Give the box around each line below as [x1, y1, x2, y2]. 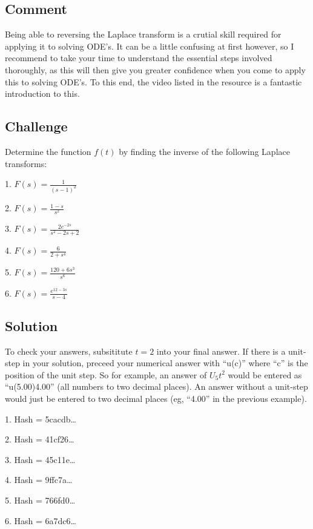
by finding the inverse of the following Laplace [119, 145, 290, 157]
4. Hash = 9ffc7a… [5, 473, 73, 486]
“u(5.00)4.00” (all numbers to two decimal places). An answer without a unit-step [5, 380, 308, 393]
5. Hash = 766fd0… [5, 493, 76, 506]
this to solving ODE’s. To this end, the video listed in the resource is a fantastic [5, 75, 302, 88]
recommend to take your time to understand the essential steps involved [5, 51, 272, 64]
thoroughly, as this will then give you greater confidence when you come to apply [5, 63, 306, 76]
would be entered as [228, 368, 302, 381]
